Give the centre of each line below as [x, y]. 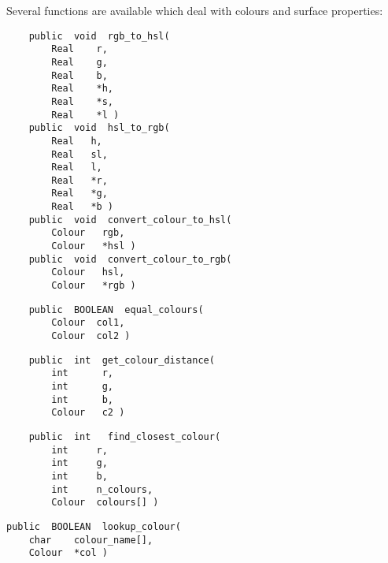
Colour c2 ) [88, 413]
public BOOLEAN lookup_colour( [94, 526]
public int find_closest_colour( [125, 436]
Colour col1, [88, 323]
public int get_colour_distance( [122, 360]
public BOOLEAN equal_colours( [116, 309]
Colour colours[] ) [105, 503]
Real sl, [79, 154]
